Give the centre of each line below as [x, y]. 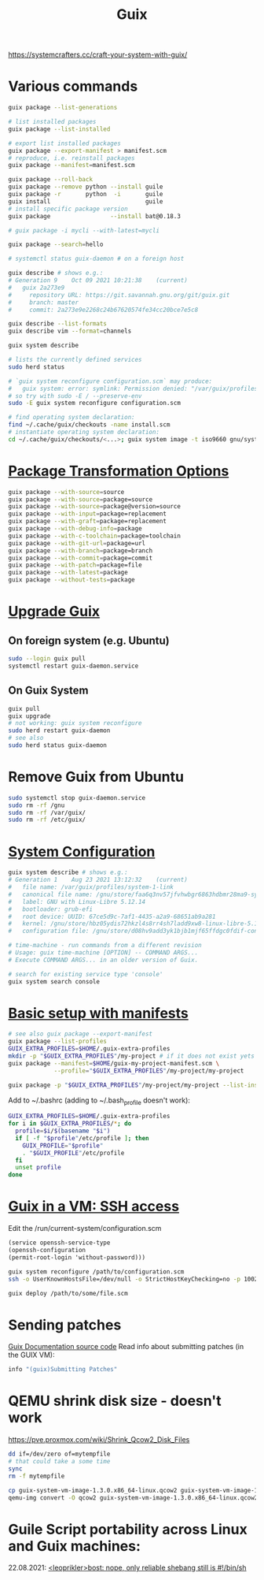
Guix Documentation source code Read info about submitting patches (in [126, 1347]
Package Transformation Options [119, 471]
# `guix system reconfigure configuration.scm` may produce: [110, 381]
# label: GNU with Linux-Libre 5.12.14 [77, 902]
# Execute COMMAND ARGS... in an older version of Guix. [103, 960]
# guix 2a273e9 [37, 288]
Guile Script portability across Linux [128, 1529]
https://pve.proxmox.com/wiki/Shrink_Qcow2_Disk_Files [99, 1440]
